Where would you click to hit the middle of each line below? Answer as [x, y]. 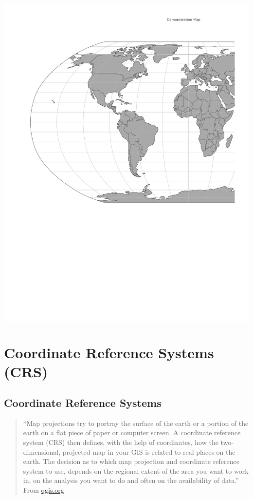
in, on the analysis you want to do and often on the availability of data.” [131, 480]
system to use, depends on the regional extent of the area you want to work [136, 470]
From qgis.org [44, 489]
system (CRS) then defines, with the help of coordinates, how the [121, 442]
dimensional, [42, 451]
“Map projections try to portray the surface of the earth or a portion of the [136, 423]
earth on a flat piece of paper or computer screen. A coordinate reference [132, 432]
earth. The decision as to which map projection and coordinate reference [131, 461]
